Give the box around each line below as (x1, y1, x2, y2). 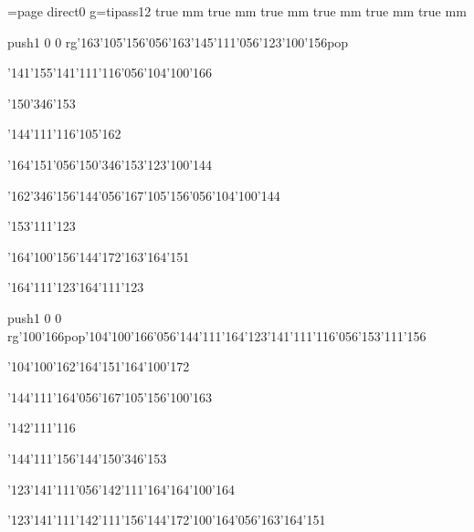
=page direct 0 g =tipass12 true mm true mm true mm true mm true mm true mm (7, 2, 467, 20)
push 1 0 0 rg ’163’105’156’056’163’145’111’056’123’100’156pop (7, 32, 349, 51)
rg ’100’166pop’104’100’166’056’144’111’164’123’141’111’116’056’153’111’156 (7, 326, 427, 345)
